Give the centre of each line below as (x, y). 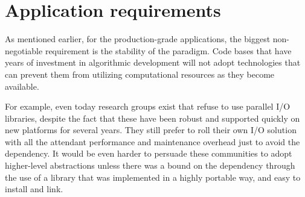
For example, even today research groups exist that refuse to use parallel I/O (148, 106)
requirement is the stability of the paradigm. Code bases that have (168, 50)
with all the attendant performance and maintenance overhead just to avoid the (152, 141)
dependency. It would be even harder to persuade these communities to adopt (149, 153)
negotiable (24, 50)
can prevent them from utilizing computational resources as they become (140, 74)
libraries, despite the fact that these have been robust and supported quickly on (152, 118)
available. (22, 86)
